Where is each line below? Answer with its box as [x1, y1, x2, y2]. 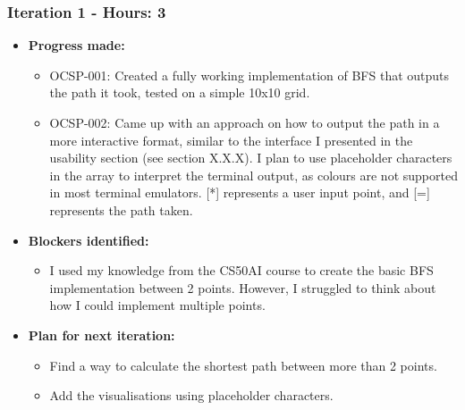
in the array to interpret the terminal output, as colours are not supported [49, 165, 458, 184]
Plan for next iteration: [28, 325, 175, 344]
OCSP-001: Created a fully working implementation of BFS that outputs [49, 65, 450, 84]
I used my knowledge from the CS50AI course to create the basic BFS [49, 261, 434, 280]
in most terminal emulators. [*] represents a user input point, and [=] [49, 183, 430, 202]
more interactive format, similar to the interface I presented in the [49, 130, 413, 149]
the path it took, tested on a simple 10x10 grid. [49, 83, 310, 102]
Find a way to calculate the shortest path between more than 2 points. [49, 356, 437, 374]
